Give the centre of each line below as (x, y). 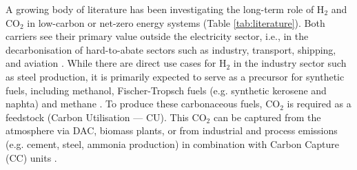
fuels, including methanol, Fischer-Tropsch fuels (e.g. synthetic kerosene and (166, 90)
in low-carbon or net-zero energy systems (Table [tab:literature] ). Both (176, 22)
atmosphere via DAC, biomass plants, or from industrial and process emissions (172, 130)
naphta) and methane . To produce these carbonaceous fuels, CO (143, 104)
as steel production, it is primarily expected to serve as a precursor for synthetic (175, 76)
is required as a (319, 104)
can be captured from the (267, 117)
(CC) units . (31, 157)
